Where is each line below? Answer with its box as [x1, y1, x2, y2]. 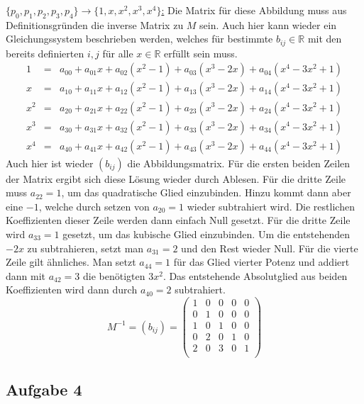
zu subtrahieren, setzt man [27, 240, 144, 255]
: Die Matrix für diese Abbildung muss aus [161, 3, 347, 17]
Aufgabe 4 [6, 378, 82, 400]
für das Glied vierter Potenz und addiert [173, 254, 350, 269]
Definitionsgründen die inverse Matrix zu [6, 17, 184, 32]
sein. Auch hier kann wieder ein [199, 17, 337, 32]
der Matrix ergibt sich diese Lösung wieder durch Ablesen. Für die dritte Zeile [6, 171, 346, 186]
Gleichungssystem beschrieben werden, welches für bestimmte [6, 31, 273, 46]
